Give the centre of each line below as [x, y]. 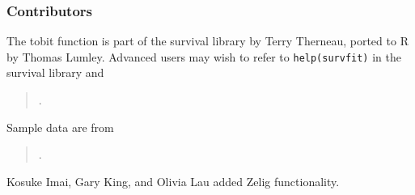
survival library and [55, 72]
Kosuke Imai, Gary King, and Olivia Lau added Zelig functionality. [173, 181]
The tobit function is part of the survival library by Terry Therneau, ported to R [207, 41]
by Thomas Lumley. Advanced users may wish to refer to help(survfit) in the [204, 56]
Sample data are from [60, 127]
